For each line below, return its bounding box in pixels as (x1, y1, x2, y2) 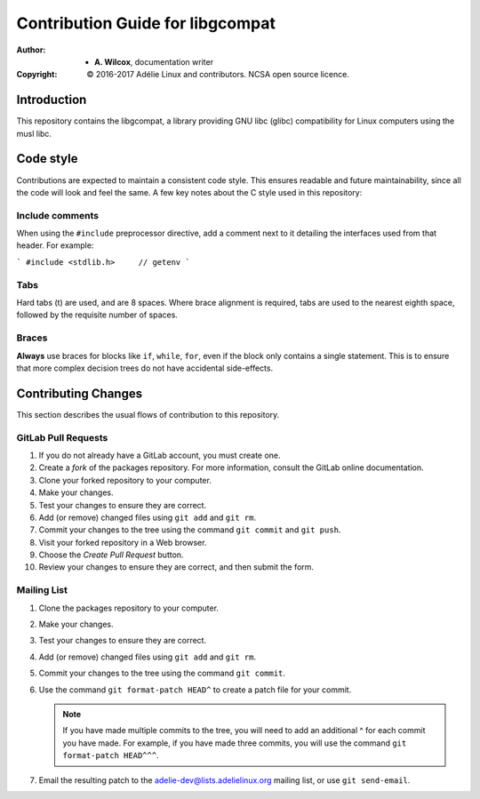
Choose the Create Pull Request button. (38, 549, 184, 560)
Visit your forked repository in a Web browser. (38, 537, 207, 547)
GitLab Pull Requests (16, 431, 108, 443)
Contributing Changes (16, 386, 142, 401)
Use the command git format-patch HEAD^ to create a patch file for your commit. (38, 684, 352, 695)
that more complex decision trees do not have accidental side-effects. (16, 363, 274, 373)
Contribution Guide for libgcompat (16, 13, 276, 33)
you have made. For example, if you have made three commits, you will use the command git (62, 738, 407, 748)
